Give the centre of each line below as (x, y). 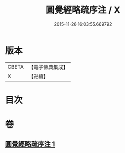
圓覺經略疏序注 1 (30, 144)
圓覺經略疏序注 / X (83, 10)
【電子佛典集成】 (48, 67)
